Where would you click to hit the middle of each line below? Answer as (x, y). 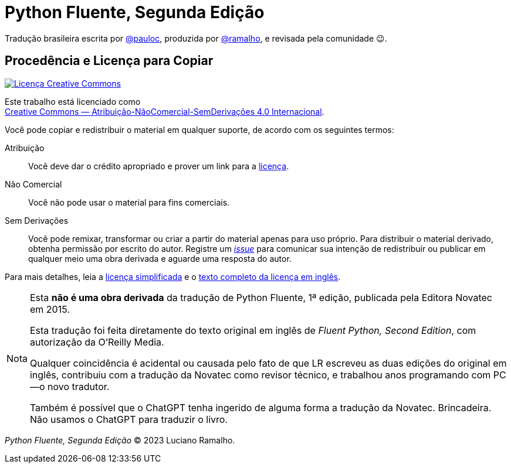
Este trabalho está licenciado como (73, 101)
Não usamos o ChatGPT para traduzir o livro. (128, 419)
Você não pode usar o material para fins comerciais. (129, 202)
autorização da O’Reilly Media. (97, 342)
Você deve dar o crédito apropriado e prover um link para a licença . (159, 166)
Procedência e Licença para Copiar (109, 61)
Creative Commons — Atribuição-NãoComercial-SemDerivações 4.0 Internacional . (165, 111)
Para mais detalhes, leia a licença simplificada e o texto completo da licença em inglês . (173, 276)
